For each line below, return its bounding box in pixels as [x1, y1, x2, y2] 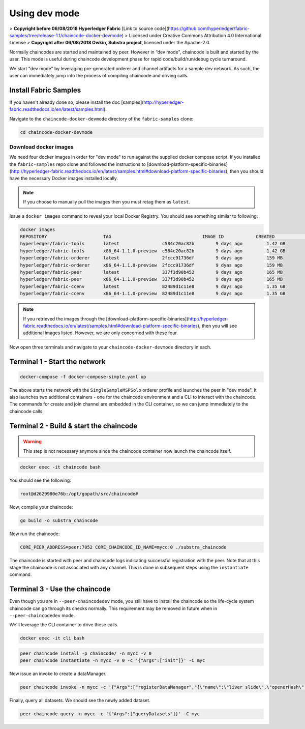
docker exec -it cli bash [20, 635, 85, 641]
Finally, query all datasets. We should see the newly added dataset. [9, 697, 150, 704]
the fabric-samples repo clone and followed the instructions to [9, 161, 146, 167]
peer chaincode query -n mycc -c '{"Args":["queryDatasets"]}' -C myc [20, 711, 200, 717]
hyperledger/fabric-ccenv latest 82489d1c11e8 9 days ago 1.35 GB [20, 283, 286, 289]
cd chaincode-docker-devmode [20, 129, 93, 135]
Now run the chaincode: [9, 531, 60, 537]
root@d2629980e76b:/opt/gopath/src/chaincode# [20, 491, 138, 497]
